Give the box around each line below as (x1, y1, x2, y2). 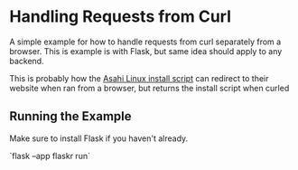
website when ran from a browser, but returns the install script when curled (9, 82, 290, 93)
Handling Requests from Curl (9, 6, 232, 27)
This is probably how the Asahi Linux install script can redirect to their (9, 72, 269, 83)
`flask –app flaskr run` (9, 150, 90, 161)
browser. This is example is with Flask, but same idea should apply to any (9, 45, 283, 56)
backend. (9, 55, 44, 66)
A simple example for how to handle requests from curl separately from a (9, 36, 282, 47)
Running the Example (9, 109, 133, 124)
